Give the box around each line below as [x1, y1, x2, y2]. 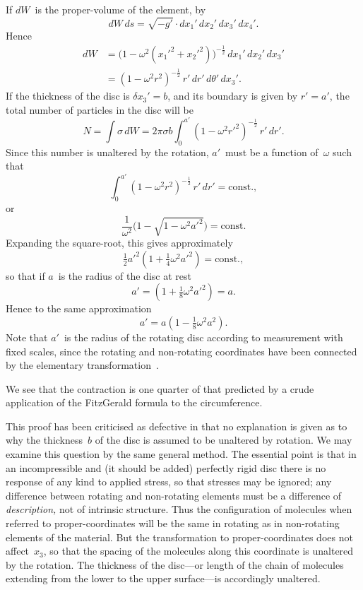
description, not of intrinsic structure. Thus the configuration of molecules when [6, 502, 352, 517]
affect [6, 543, 30, 558]
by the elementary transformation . [6, 358, 159, 372]
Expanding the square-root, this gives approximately [6, 235, 233, 250]
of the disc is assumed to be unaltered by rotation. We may [95, 432, 352, 447]
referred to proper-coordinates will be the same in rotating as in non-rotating [6, 516, 340, 531]
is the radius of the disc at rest [58, 268, 191, 283]
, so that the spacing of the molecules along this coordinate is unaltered [43, 543, 354, 558]
